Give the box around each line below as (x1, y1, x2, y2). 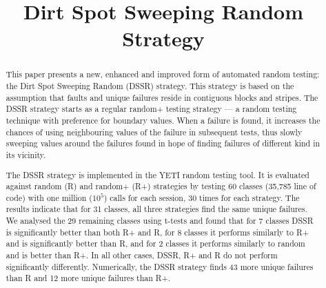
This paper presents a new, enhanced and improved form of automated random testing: (6, 68, 320, 80)
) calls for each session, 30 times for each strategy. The (103, 191, 300, 203)
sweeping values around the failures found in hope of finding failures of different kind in (6, 137, 320, 149)
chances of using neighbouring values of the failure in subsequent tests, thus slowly (6, 126, 303, 137)
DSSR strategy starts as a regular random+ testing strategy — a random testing (6, 103, 297, 115)
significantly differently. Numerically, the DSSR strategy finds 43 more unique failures (6, 260, 314, 272)
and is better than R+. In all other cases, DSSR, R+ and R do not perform (6, 249, 278, 261)
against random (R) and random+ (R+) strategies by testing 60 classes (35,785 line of (6, 180, 316, 192)
